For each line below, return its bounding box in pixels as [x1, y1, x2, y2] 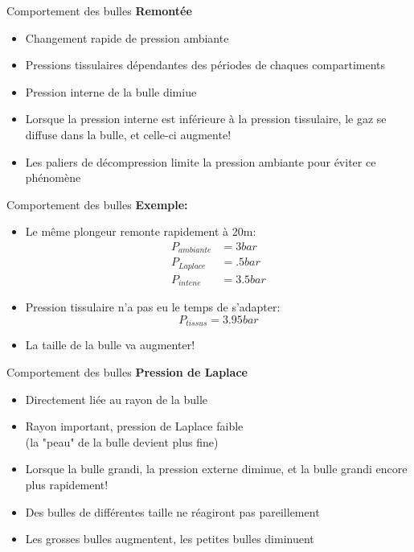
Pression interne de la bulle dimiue [25, 83, 197, 100]
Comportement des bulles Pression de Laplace [6, 364, 248, 381]
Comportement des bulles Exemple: [6, 196, 188, 212]
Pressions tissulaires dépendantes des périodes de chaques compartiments [25, 56, 386, 73]
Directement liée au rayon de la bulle [25, 390, 207, 407]
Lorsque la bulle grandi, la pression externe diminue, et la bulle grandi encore [25, 460, 408, 477]
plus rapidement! [25, 476, 109, 492]
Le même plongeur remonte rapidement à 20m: [25, 223, 256, 240]
